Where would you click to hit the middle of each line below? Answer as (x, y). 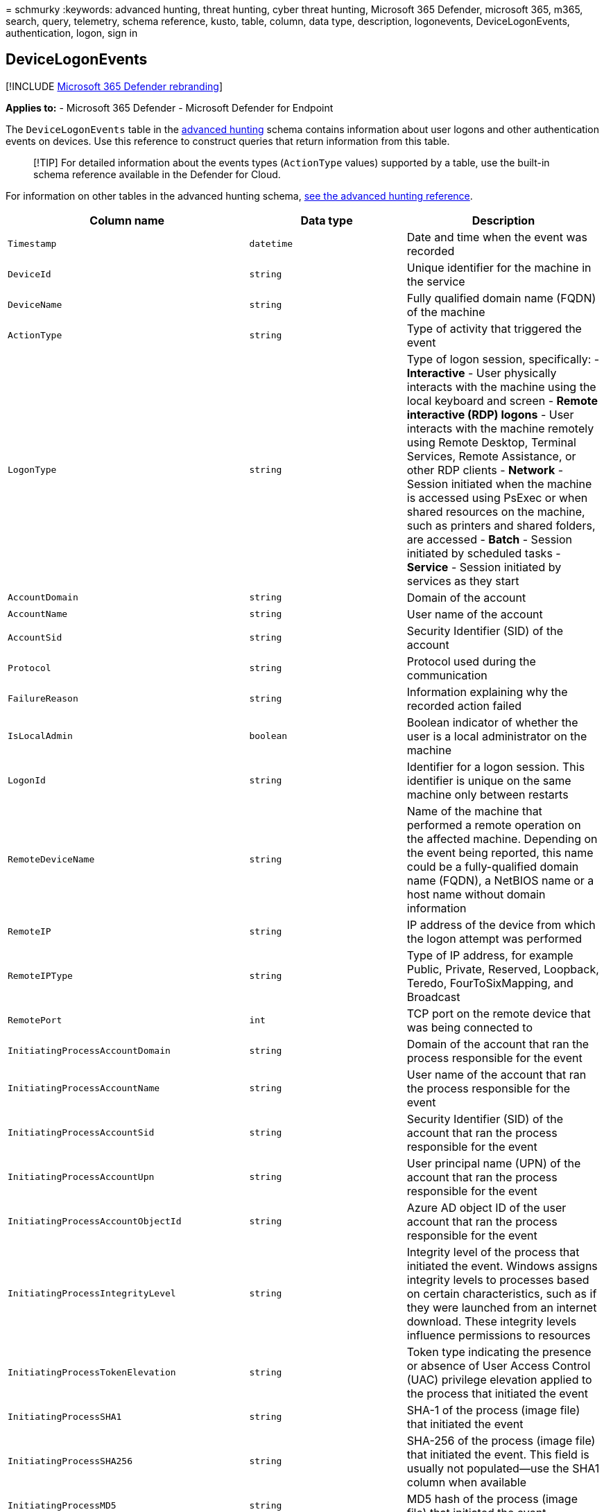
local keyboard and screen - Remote (502, 400)
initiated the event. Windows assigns (502, 1266)
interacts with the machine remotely (500, 428)
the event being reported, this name (500, 852)
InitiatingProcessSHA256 (70, 1461)
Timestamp (32, 244)
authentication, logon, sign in (72, 33)
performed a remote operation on (494, 825)
